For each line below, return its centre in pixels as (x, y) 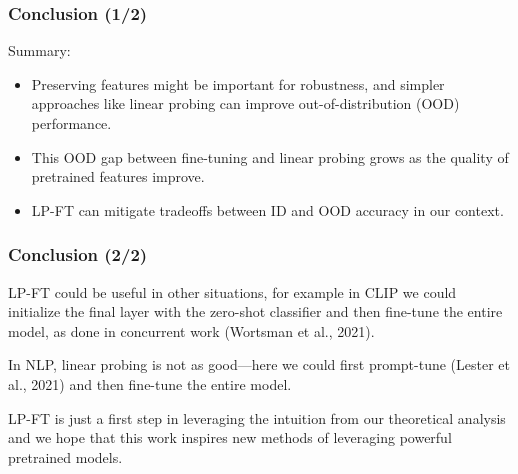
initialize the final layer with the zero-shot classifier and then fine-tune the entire (255, 311)
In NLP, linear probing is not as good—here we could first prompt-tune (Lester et (259, 364)
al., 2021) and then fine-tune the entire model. (150, 383)
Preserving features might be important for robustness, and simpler (238, 83)
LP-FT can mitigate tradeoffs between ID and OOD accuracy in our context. (267, 209)
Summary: (39, 50)
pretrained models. (65, 456)
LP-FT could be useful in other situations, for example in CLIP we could (232, 291)
